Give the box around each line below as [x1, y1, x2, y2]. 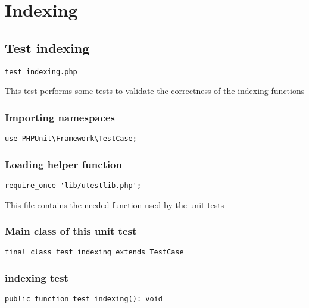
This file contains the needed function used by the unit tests [5, 198, 224, 210]
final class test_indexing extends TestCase [5, 248, 184, 257]
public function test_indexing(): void [5, 295, 163, 304]
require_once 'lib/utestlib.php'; [5, 181, 142, 190]
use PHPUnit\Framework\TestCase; [5, 134, 137, 143]
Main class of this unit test [5, 224, 137, 238]
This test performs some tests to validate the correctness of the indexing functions [5, 84, 305, 97]
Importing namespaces [5, 109, 115, 124]
